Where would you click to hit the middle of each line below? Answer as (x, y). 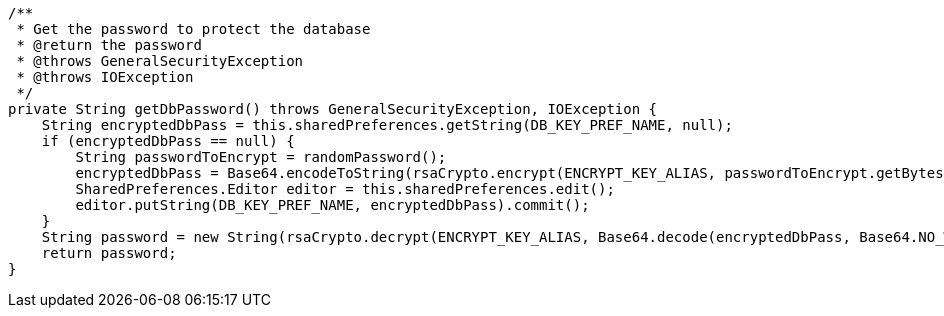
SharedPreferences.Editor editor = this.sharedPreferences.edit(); (345, 189)
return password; (109, 253)
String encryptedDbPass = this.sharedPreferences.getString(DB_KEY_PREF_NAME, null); (387, 125)
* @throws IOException (105, 77)
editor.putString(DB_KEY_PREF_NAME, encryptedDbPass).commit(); (332, 205)
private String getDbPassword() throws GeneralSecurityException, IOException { (333, 109)
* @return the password (109, 45)
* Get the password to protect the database (193, 29)
